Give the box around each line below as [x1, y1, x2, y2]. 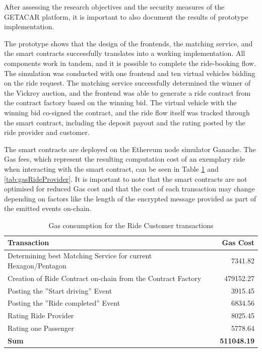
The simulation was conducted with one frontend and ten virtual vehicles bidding [4, 67, 255, 78]
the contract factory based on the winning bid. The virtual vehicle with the [4, 97, 237, 108]
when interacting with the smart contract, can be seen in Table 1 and [4, 163, 219, 174]
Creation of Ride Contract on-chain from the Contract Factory [8, 272, 202, 283]
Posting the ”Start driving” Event [8, 285, 112, 296]
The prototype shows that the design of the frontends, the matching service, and [4, 38, 253, 48]
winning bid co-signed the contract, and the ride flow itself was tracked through [4, 107, 250, 117]
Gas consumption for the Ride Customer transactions [48, 220, 214, 230]
